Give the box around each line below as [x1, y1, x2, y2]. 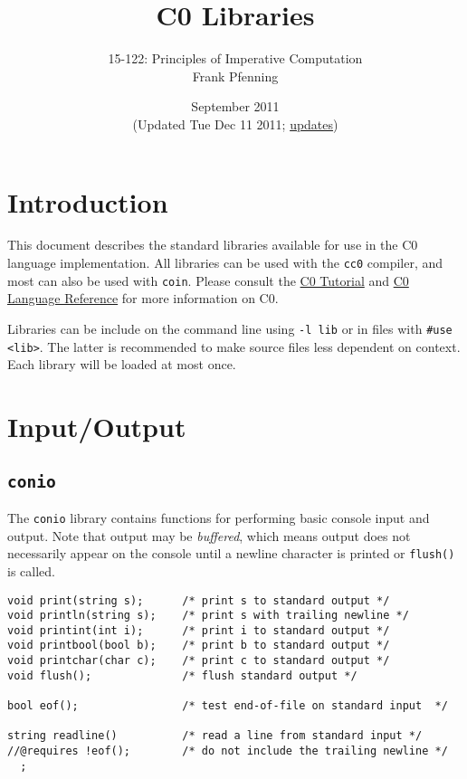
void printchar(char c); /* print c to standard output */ [7, 654, 390, 668]
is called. [7, 561, 55, 580]
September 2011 [191, 97, 280, 116]
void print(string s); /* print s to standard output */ [7, 594, 390, 607]
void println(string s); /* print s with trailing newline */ [7, 609, 409, 622]
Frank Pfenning [192, 66, 279, 85]
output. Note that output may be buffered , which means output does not [7, 526, 411, 545]
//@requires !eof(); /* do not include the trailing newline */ [7, 745, 448, 758]
